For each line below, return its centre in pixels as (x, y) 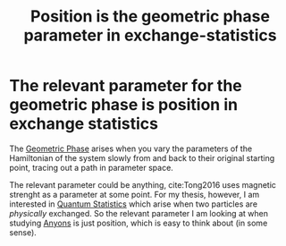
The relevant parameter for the (126, 86)
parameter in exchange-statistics (150, 35)
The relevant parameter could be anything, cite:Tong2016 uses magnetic (143, 184)
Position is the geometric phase (150, 17)
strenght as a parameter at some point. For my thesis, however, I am (135, 194)
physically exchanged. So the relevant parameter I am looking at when (139, 213)
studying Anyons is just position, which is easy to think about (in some (139, 223)
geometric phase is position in (124, 105)
